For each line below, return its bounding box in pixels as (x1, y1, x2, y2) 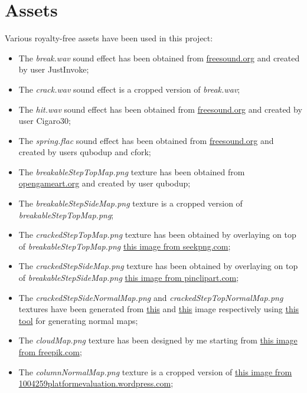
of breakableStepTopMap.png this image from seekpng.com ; (18, 240, 231, 252)
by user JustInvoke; (18, 63, 89, 76)
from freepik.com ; (18, 346, 82, 358)
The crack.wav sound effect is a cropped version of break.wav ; (18, 83, 240, 95)
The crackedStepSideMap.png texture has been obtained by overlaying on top (18, 260, 298, 272)
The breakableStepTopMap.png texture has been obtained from (18, 165, 245, 178)
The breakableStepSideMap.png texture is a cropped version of (18, 197, 243, 209)
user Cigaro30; (18, 114, 71, 127)
